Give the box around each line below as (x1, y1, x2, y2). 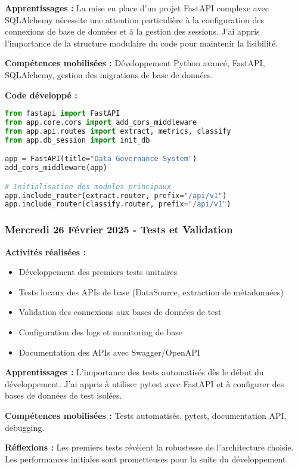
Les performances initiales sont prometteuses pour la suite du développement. (5, 452, 288, 465)
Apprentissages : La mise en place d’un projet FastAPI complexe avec (5, 2, 269, 14)
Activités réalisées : (5, 245, 86, 258)
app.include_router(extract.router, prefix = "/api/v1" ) (5, 191, 227, 200)
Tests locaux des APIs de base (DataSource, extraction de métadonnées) (18, 285, 284, 298)
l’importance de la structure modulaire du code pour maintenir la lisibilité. (5, 36, 278, 49)
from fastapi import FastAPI (5, 109, 120, 118)
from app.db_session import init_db (5, 135, 150, 144)
